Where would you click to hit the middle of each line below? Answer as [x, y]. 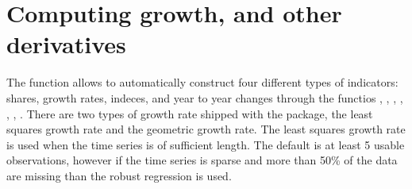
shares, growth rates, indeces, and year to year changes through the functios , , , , [205, 97]
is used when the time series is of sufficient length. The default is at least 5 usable [206, 144]
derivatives [66, 44]
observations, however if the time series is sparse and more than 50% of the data [202, 160]
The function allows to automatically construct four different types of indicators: [202, 82]
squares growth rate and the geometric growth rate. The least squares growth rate [206, 129]
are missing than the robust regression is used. [119, 175]
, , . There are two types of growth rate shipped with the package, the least [190, 113]
